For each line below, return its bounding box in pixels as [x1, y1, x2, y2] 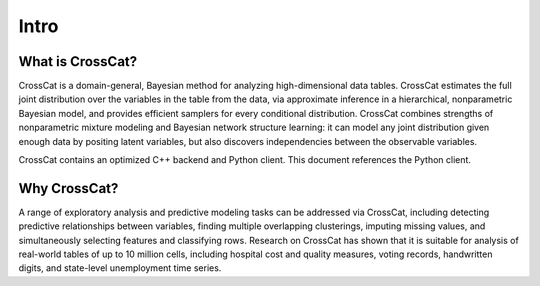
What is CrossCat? [18, 53, 138, 70]
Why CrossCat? [18, 180, 119, 197]
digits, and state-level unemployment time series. [18, 262, 222, 274]
